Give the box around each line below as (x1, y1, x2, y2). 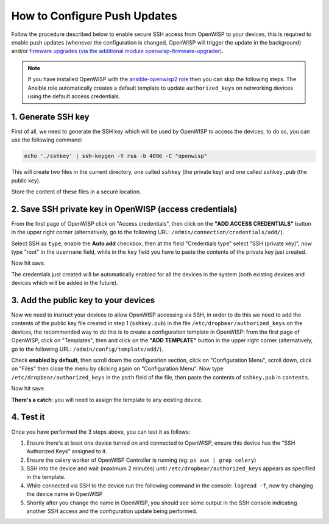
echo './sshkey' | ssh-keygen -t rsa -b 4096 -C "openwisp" (24, 153, 208, 160)
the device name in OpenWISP (26, 490, 103, 498)
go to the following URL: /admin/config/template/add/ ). (11, 345, 164, 353)
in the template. (26, 473, 66, 481)
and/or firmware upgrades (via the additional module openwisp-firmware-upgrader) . (11, 48, 224, 55)
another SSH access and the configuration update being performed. (26, 508, 197, 515)
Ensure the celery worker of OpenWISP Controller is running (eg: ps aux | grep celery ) (26, 456, 256, 464)
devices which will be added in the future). (11, 279, 118, 287)
